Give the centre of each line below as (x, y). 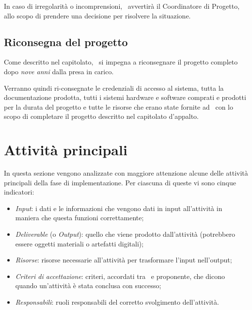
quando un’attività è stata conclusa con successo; (88, 286)
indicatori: (19, 192)
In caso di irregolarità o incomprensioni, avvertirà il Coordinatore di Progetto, (122, 6)
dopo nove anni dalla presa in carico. (59, 71)
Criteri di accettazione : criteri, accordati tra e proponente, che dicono (120, 276)
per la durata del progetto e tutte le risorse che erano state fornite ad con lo (118, 106)
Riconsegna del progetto (66, 41)
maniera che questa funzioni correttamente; (79, 218)
